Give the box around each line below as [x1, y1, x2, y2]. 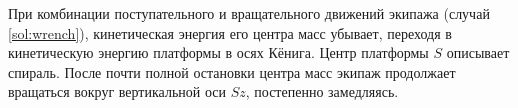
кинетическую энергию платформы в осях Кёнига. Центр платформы [8, 42, 429, 63]
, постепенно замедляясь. [245, 81, 399, 102]
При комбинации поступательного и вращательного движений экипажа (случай [8, 3, 490, 23]
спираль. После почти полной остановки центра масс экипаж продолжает [8, 61, 456, 82]
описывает [446, 42, 510, 63]
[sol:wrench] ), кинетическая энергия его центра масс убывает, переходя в [8, 22, 452, 43]
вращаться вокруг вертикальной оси [8, 81, 226, 102]
